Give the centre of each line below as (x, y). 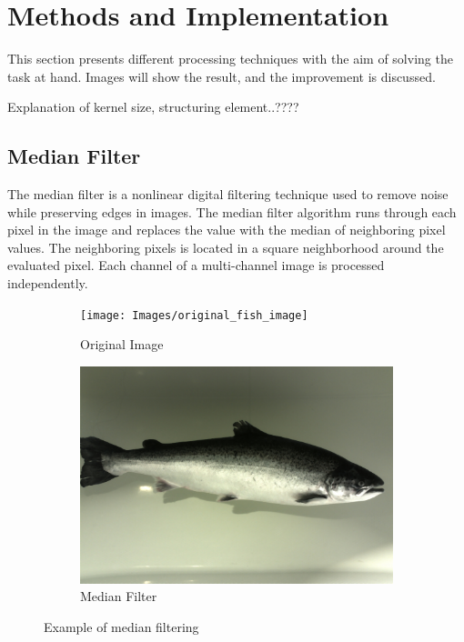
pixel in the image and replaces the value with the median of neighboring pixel (227, 230)
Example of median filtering (121, 626)
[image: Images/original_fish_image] (194, 315)
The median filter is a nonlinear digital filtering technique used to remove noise (228, 194)
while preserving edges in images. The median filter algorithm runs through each (232, 211)
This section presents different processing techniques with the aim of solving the (230, 59)
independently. (48, 283)
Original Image (122, 344)
